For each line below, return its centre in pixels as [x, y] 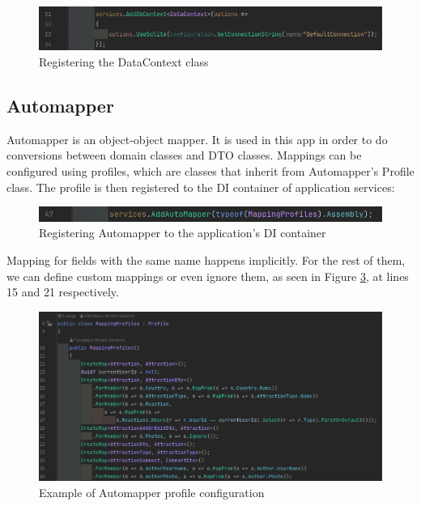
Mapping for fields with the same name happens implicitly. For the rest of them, [206, 259]
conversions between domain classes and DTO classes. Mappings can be [184, 155]
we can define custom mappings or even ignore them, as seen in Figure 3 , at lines [208, 276]
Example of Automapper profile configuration [152, 492]
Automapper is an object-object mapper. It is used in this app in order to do [197, 139]
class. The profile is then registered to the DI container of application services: [201, 187]
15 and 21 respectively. [63, 292]
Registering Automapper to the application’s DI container [183, 233]
